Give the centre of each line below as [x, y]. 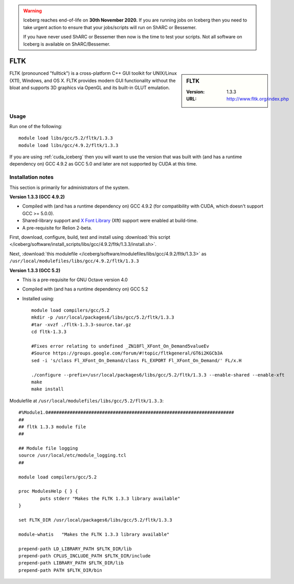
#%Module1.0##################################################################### [127, 413]
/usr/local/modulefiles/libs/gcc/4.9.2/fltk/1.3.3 [74, 261]
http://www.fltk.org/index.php [258, 99]
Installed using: [38, 298]
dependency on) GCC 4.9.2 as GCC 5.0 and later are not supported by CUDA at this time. [103, 164]
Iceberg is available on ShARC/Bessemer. [67, 44]
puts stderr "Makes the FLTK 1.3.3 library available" [110, 498]
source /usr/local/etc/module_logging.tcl [73, 455]
